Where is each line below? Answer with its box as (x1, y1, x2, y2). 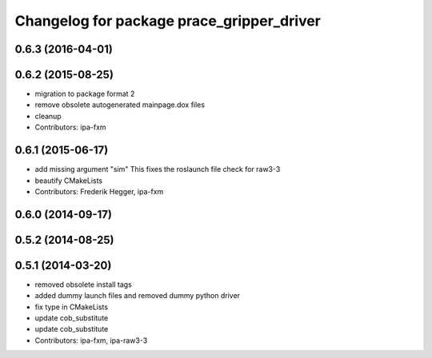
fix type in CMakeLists (34, 302, 108, 312)
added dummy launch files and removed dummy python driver (34, 291, 240, 300)
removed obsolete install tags (34, 280, 132, 289)
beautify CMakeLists (34, 176, 103, 185)
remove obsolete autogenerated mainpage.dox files (34, 100, 206, 109)
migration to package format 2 (34, 89, 135, 99)
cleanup (34, 111, 62, 121)
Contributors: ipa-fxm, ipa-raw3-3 (34, 336, 148, 345)
